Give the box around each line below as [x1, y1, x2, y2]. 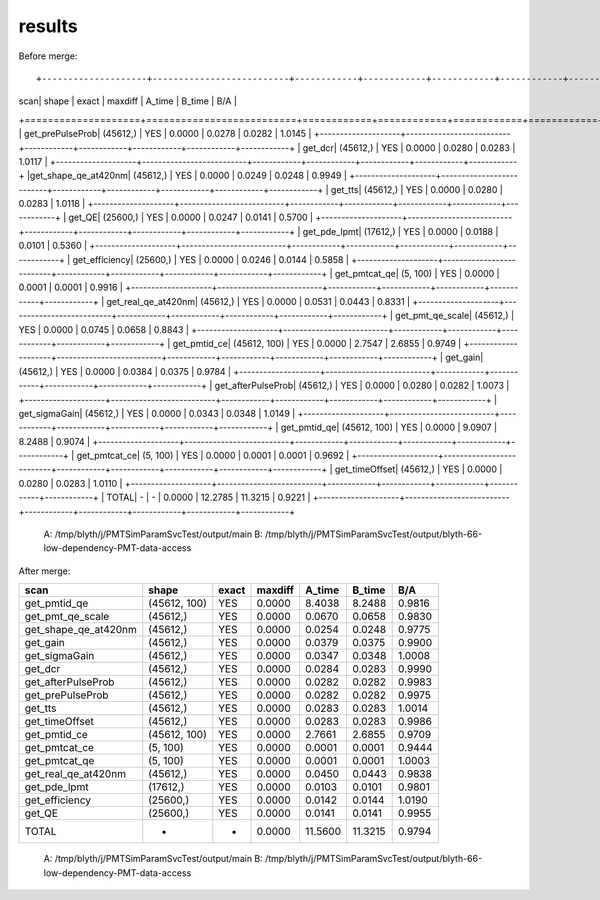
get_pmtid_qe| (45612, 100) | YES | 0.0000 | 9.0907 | [280, 421, 498, 434]
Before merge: [18, 50, 78, 62]
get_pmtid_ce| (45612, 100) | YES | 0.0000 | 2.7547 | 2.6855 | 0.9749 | [172, 337, 462, 349]
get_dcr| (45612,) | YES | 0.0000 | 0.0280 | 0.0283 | [302, 141, 516, 154]
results [18, 15, 79, 37]
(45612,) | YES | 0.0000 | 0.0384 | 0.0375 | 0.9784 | [18, 365, 232, 377]
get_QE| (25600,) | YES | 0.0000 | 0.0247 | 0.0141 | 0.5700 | [68, 211, 314, 224]
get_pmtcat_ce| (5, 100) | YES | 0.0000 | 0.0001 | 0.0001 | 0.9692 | [76, 450, 350, 462]
